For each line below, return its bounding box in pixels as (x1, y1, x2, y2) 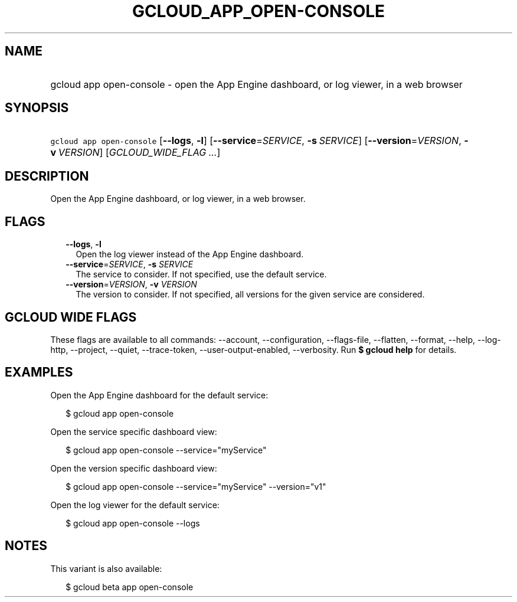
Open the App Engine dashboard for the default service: (50, 390, 269, 400)
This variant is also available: (50, 563, 162, 574)
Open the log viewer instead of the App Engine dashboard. (76, 249, 304, 260)
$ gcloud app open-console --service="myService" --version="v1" (66, 481, 326, 492)
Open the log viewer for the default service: (50, 499, 220, 510)
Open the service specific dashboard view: (50, 426, 217, 437)
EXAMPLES (5, 365, 73, 380)
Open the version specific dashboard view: (50, 463, 217, 473)
